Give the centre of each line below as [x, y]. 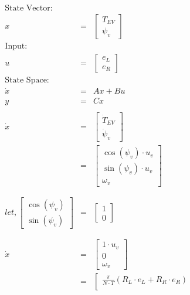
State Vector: [29, 8]
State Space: [27, 80]
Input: [16, 47]
